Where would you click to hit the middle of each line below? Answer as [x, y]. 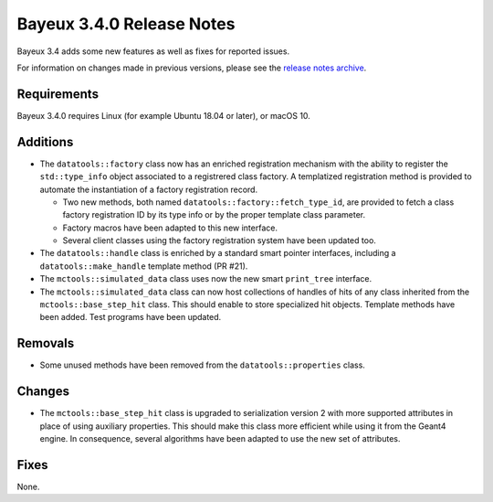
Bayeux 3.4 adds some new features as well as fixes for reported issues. [153, 51]
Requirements [58, 94]
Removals [46, 343]
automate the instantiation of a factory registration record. [149, 189]
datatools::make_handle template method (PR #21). [144, 266]
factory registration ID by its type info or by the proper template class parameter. [214, 215]
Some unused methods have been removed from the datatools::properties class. [202, 365]
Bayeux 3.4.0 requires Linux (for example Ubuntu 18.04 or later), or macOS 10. [163, 115]
